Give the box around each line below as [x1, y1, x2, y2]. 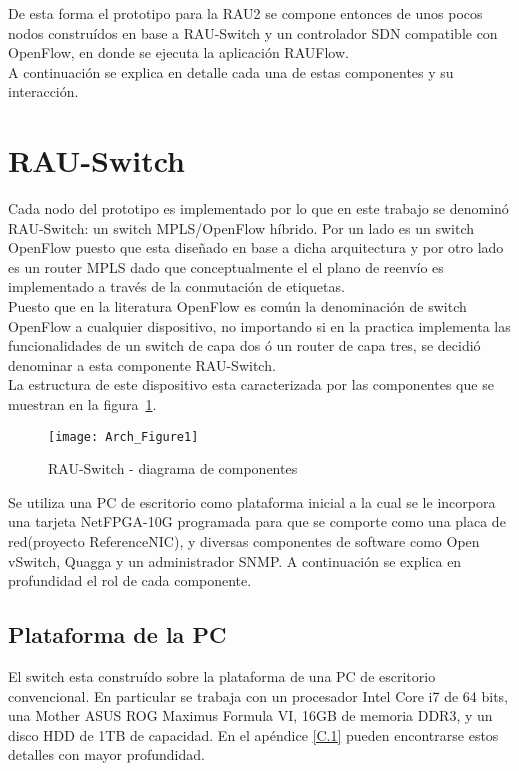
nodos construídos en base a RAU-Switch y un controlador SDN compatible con [8, 22, 498, 43]
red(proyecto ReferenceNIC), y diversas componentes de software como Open [8, 531, 480, 552]
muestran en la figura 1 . [8, 394, 157, 415]
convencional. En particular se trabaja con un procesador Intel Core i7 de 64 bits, [8, 685, 509, 706]
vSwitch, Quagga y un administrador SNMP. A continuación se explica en [8, 550, 462, 571]
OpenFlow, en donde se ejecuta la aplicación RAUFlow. [8, 42, 349, 63]
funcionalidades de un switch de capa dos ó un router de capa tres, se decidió [8, 335, 481, 356]
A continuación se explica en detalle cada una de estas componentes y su [8, 61, 454, 82]
